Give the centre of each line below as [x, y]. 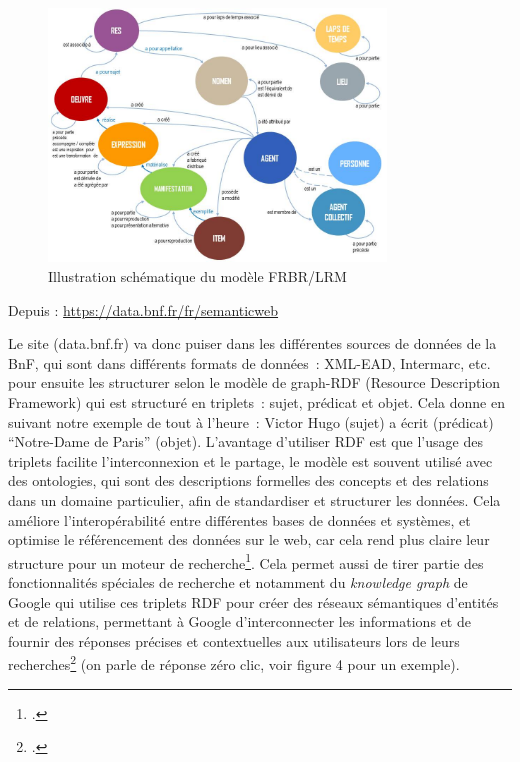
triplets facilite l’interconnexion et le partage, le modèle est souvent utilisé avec [250, 460]
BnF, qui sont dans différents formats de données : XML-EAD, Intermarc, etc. [249, 362]
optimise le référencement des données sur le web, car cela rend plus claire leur [249, 539]
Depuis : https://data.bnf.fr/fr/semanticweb [143, 309]
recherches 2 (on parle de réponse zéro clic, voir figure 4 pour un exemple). [234, 662]
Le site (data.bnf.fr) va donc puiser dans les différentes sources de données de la [252, 343]
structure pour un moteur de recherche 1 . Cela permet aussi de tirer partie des [246, 561]
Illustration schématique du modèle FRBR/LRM [197, 275]
